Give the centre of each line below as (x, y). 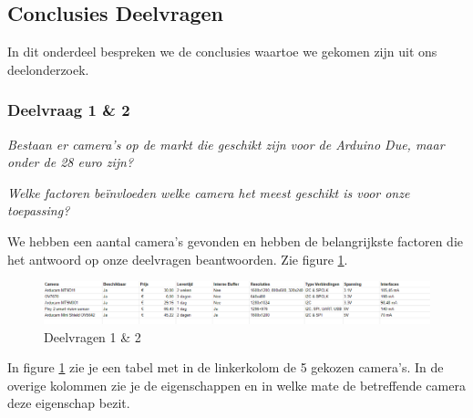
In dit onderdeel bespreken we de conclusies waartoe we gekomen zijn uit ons (222, 52)
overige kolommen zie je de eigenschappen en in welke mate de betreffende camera (236, 385)
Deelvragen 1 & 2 (93, 336)
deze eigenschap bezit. (69, 403)
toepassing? (39, 210)
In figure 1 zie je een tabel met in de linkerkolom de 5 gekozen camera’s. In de (226, 367)
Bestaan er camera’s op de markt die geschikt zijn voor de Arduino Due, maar (226, 144)
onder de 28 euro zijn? (71, 162)
